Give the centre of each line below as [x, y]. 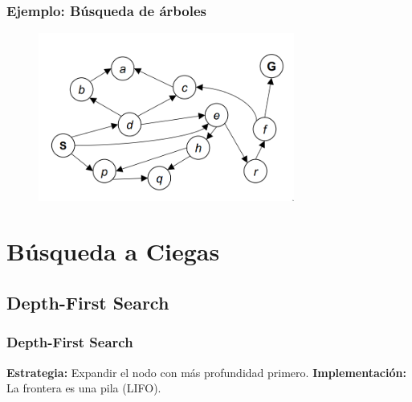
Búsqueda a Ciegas [113, 251]
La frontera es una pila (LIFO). [84, 388]
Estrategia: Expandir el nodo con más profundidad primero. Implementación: [206, 372]
